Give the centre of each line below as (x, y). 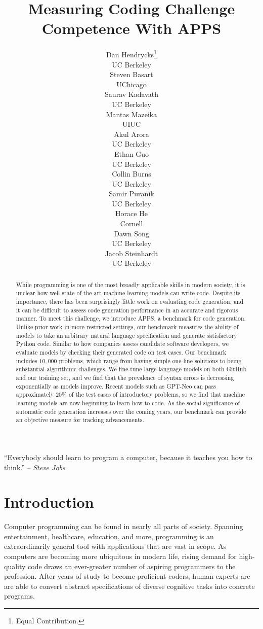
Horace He (131, 213)
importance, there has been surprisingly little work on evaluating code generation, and (130, 302)
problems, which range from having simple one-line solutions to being (150, 360)
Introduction (49, 502)
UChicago (131, 84)
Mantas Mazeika (131, 114)
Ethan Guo (131, 153)
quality (15, 566)
